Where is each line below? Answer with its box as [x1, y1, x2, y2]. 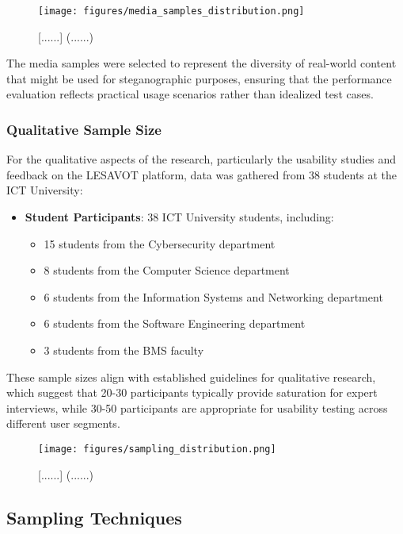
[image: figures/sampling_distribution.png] [38, 443, 276, 455]
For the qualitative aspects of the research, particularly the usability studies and [6, 151, 397, 167]
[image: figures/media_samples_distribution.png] [38, 6, 305, 17]
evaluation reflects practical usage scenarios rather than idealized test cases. [6, 86, 374, 102]
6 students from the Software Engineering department [44, 315, 306, 332]
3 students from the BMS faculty [44, 342, 204, 358]
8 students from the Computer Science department [44, 262, 290, 279]
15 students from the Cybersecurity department [44, 235, 276, 252]
